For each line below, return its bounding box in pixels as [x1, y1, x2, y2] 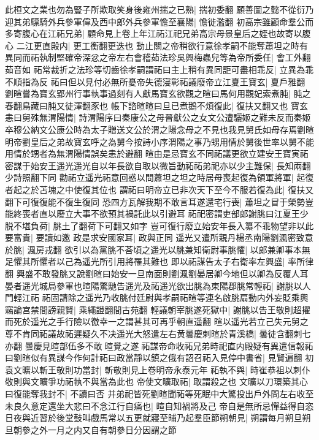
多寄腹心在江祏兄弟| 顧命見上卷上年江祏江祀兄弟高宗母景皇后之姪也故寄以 [5, 27, 302, 40]
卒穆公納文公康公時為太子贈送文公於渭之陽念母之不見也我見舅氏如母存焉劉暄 [5, 123, 314, 135]
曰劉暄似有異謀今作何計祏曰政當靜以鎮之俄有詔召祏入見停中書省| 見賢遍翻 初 [5, 351, 314, 364]
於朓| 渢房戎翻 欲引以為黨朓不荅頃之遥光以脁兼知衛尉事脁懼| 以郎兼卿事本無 [5, 243, 310, 256]
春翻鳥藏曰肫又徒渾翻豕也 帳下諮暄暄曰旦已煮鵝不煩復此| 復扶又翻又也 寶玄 [5, 99, 308, 112]
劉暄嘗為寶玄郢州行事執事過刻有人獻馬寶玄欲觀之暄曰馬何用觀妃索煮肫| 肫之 [5, 87, 311, 100]
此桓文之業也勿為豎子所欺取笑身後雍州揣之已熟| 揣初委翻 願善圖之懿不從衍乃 [5, 3, 314, 15]
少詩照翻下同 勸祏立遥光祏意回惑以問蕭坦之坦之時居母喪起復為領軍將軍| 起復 [5, 171, 314, 184]
